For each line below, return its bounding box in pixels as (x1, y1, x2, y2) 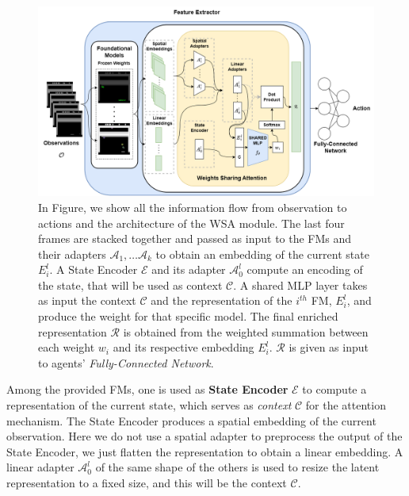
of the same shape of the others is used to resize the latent (95, 459, 380, 475)
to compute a (302, 381, 367, 398)
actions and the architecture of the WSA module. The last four (38, 214, 345, 231)
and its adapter (151, 261, 226, 278)
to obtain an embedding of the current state (155, 245, 369, 262)
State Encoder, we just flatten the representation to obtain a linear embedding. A (6, 443, 403, 459)
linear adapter (6, 459, 75, 475)
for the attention (305, 397, 386, 413)
